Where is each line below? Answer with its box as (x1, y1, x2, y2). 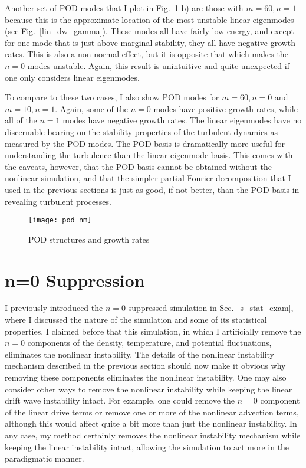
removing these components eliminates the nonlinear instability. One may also (5, 371, 287, 384)
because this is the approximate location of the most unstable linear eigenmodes (5, 13, 294, 25)
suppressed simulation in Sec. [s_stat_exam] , (128, 302, 294, 314)
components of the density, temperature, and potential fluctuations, (27, 336, 272, 349)
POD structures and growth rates (28, 233, 150, 245)
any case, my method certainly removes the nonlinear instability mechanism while (5, 429, 301, 441)
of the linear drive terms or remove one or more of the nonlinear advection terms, (5, 405, 299, 418)
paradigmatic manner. (5, 452, 84, 464)
